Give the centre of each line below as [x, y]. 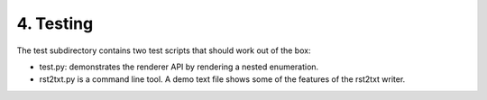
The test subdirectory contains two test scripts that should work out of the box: [164, 50]
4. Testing [55, 23]
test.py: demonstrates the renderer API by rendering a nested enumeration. [179, 67]
